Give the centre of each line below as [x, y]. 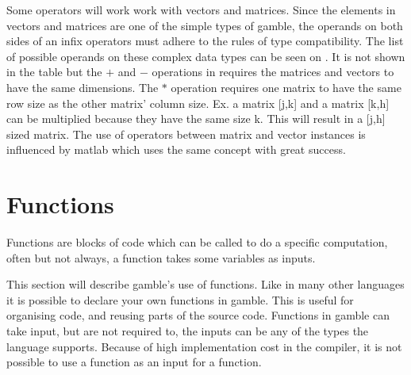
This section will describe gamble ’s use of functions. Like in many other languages [205, 284]
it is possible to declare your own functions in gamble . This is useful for [180, 299]
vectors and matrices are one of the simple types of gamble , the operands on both [205, 25]
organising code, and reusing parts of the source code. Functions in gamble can [198, 315]
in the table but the [54, 72]
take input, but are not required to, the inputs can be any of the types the [188, 331]
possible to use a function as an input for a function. [134, 362]
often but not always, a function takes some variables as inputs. [161, 257]
